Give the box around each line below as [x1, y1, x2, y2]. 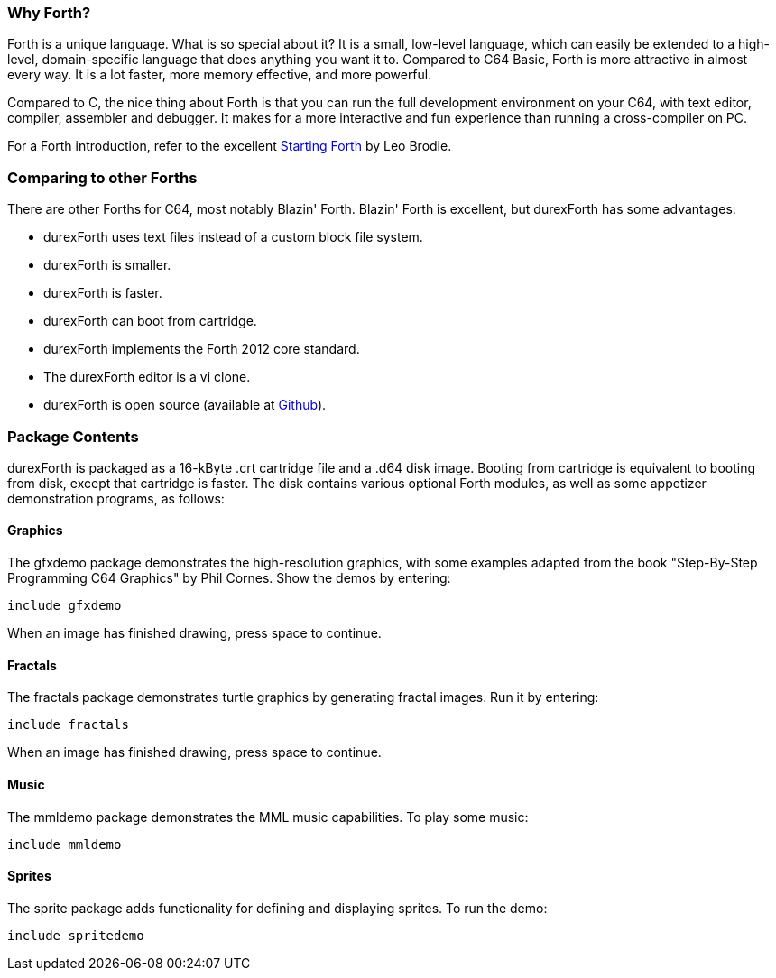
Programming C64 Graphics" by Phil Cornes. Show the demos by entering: [7, 570, 451, 586]
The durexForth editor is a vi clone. [43, 369, 251, 385]
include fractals [7, 717, 129, 733]
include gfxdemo [7, 598, 122, 614]
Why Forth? [7, 4, 91, 22]
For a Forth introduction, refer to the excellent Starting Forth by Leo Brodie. [7, 138, 452, 154]
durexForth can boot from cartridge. [43, 313, 257, 329]
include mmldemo [7, 836, 122, 852]
